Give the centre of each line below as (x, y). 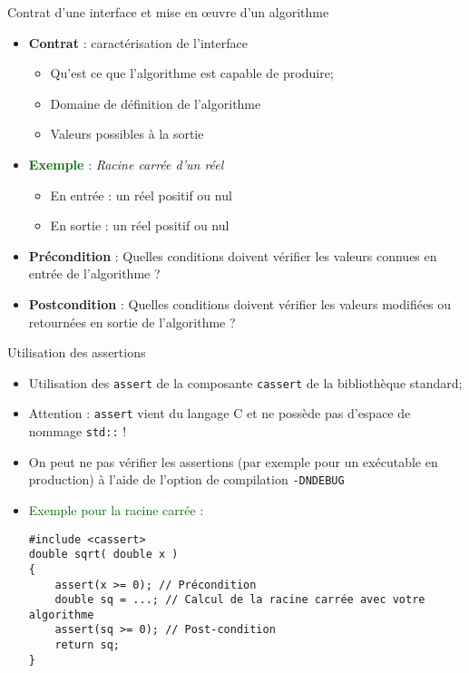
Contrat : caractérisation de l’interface (138, 42)
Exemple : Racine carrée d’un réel (126, 164)
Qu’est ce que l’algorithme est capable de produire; (192, 73)
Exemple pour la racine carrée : (116, 509)
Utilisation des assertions (77, 352)
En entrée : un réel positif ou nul (141, 195)
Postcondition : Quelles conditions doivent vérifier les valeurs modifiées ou (240, 303)
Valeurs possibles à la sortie (127, 134)
